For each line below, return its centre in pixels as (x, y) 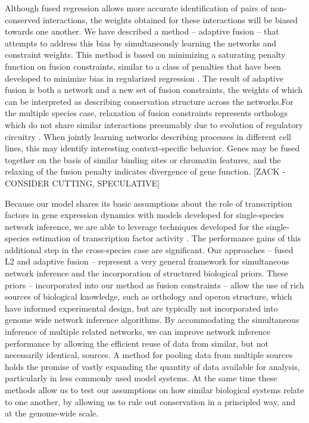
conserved (23, 19)
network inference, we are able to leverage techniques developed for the (134, 226)
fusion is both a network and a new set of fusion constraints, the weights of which (154, 90)
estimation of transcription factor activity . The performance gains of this (167, 238)
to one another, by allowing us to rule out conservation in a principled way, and (150, 401)
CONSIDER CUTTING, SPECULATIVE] (82, 183)
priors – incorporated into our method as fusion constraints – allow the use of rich (154, 284)
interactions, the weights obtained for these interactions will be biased (170, 19)
